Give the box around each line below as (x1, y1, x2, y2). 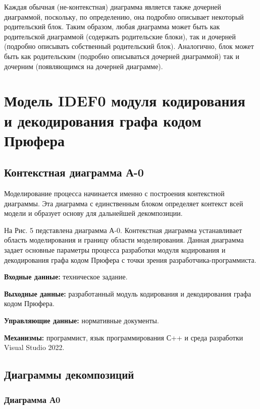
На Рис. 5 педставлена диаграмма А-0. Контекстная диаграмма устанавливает (4, 224, 242, 235)
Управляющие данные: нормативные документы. (4, 315, 159, 326)
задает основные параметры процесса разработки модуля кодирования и (4, 245, 226, 255)
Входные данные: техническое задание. (4, 271, 128, 282)
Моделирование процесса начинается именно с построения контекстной (4, 188, 225, 199)
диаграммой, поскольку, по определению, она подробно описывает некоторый (4, 11, 244, 22)
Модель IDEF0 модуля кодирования (4, 90, 245, 111)
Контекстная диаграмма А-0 (4, 164, 144, 180)
